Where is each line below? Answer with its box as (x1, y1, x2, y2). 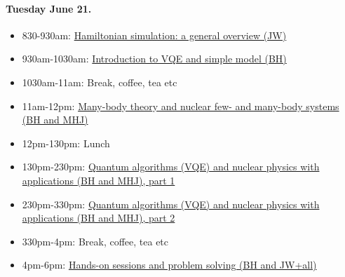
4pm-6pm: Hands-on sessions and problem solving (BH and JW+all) (22, 257, 317, 272)
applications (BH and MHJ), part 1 (22, 173, 175, 187)
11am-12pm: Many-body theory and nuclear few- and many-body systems (22, 98, 339, 113)
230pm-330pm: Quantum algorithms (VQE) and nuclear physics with (22, 196, 320, 211)
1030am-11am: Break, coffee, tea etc (22, 74, 177, 89)
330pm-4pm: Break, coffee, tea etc (22, 234, 169, 248)
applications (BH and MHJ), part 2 (22, 210, 175, 225)
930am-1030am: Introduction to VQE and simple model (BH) (22, 51, 287, 66)
